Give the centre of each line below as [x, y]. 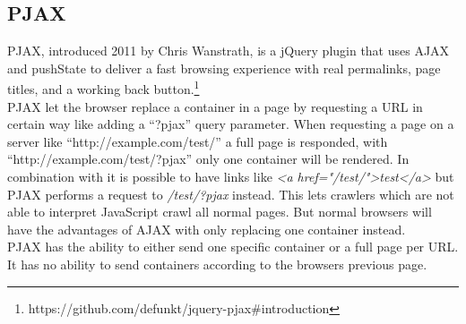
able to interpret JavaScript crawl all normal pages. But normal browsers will [220, 212]
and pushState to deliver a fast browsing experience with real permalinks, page [224, 68]
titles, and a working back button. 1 [104, 88]
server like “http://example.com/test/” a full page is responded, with [198, 141]
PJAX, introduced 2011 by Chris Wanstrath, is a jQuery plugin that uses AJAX [229, 51]
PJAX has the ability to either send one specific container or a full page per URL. [233, 247]
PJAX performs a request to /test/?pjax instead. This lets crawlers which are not [231, 194]
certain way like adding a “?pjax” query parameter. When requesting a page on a [231, 124]
